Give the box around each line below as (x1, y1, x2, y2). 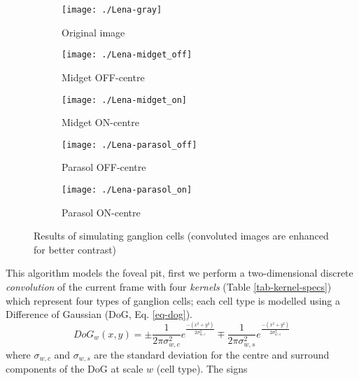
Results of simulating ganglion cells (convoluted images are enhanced (34, 228, 329, 243)
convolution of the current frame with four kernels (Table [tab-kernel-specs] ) (6, 279, 332, 294)
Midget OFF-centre (62, 69, 145, 84)
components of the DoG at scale (6, 361, 143, 376)
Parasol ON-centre (62, 205, 141, 219)
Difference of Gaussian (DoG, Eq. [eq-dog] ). (6, 307, 192, 321)
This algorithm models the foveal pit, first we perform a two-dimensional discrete (6, 265, 353, 280)
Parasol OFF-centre (62, 160, 146, 174)
